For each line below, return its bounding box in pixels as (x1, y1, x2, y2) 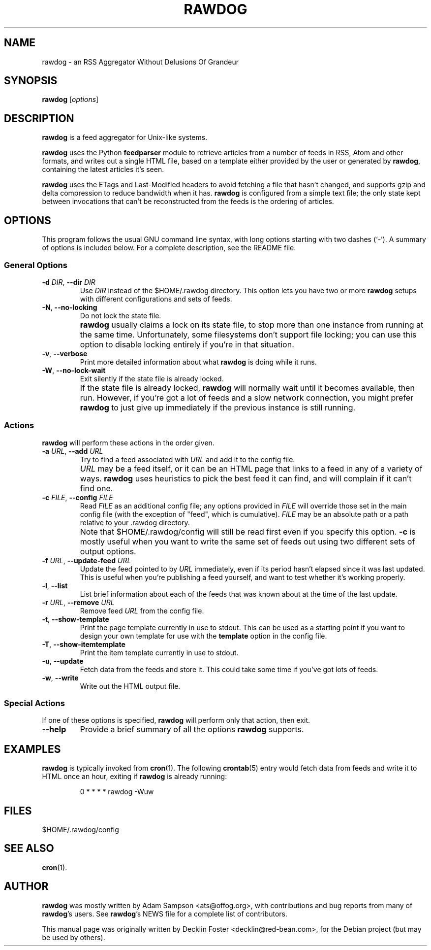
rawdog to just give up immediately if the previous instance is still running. (80, 402, 356, 412)
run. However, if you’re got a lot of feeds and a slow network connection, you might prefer (80, 392, 414, 403)
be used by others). (42, 933, 105, 942)
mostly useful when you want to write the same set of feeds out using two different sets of (80, 536, 415, 546)
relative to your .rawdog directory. (80, 518, 190, 527)
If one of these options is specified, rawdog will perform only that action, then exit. (42, 716, 310, 725)
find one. (80, 483, 113, 493)
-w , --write (42, 673, 79, 682)
